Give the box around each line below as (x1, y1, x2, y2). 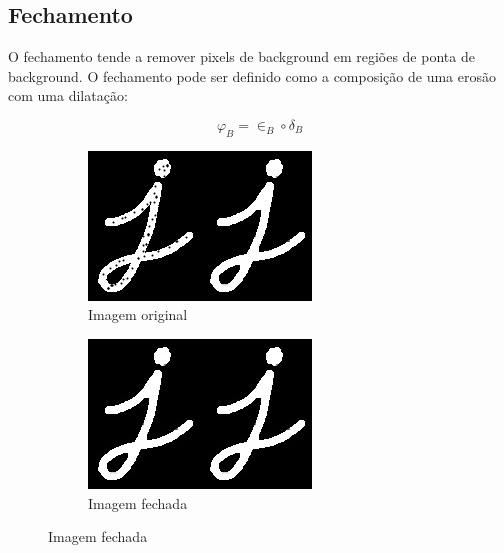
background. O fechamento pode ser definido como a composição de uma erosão (8, 65, 496, 86)
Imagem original (88, 304, 188, 325)
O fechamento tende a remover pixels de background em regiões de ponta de (8, 46, 475, 67)
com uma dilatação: (8, 85, 128, 106)
